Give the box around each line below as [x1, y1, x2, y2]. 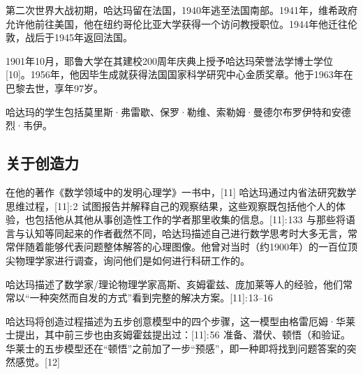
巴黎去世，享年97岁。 [6, 80, 103, 95]
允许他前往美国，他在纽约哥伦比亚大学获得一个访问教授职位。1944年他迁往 [6, 16, 348, 31]
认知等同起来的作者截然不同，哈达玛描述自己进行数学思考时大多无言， [24, 225, 348, 240]
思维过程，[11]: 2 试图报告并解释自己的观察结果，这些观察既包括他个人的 [6, 198, 336, 213]
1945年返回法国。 [54, 30, 133, 45]
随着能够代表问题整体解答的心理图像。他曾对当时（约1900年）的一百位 [24, 239, 348, 254]
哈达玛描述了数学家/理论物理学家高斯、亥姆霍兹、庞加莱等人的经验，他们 [6, 276, 343, 291]
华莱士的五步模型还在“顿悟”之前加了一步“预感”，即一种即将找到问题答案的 [6, 341, 347, 355]
